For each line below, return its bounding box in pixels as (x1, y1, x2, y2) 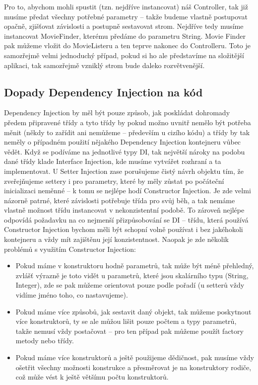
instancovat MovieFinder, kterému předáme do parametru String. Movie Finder (4, 30, 246, 41)
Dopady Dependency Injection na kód (4, 84, 203, 99)
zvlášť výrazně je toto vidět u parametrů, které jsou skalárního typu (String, (15, 270, 249, 280)
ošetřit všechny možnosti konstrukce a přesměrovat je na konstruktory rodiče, (15, 362, 252, 372)
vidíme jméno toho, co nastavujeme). (15, 290, 128, 300)
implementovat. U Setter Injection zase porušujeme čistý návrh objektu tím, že (4, 165, 244, 176)
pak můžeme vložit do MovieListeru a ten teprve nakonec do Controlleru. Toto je (4, 40, 251, 51)
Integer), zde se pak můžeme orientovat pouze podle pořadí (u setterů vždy (15, 280, 245, 290)
